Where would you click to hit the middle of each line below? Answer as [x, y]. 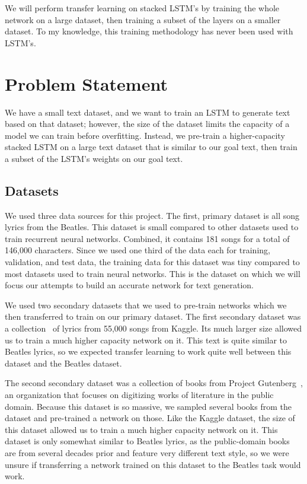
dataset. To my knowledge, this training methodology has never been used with [149, 31]
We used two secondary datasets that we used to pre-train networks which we [146, 305]
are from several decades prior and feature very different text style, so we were [147, 452]
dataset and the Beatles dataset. [63, 363]
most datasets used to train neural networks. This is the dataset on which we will [153, 273]
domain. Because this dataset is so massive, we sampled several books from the [148, 406]
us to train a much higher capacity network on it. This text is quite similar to [146, 340]
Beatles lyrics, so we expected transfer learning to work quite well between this [148, 351]
